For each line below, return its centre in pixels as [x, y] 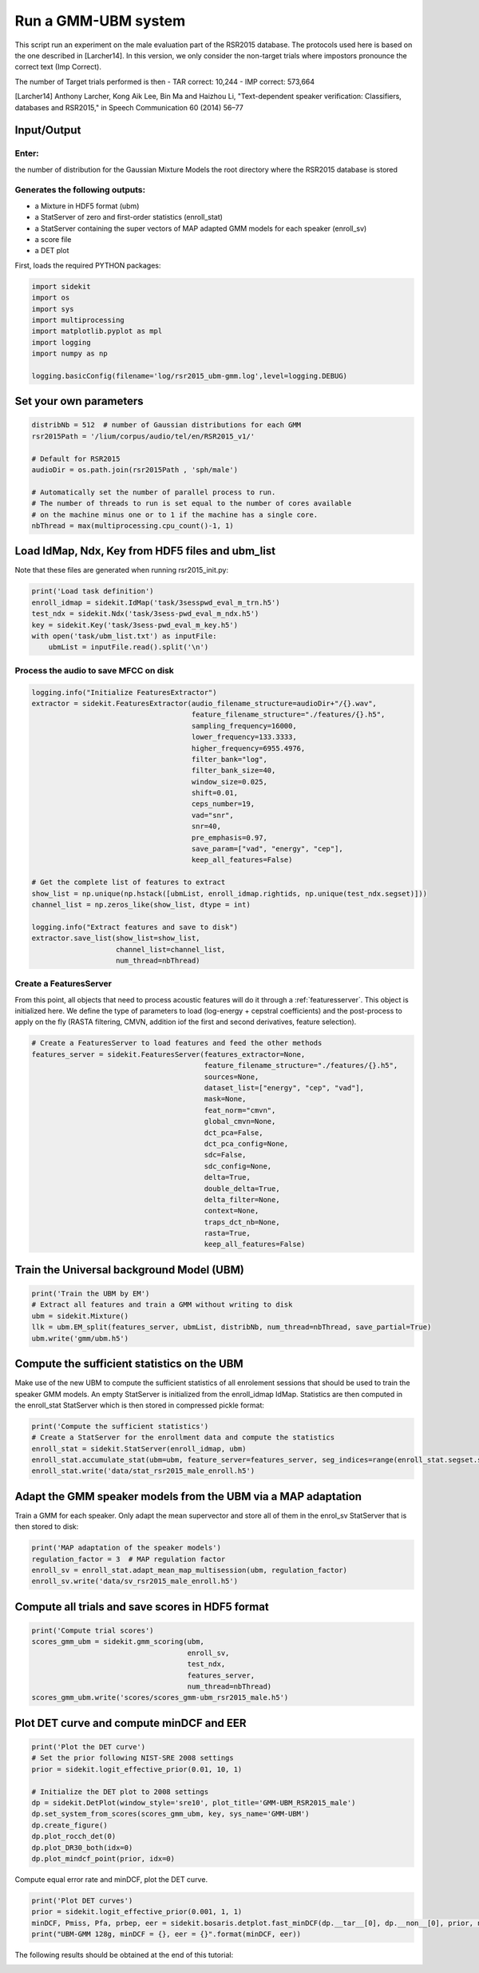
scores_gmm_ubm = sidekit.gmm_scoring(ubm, [118, 1642]
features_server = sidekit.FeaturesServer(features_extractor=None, [168, 1054]
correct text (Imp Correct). [58, 67]
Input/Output [48, 131]
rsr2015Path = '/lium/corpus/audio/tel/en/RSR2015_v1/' [143, 436]
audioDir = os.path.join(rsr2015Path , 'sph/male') [135, 470]
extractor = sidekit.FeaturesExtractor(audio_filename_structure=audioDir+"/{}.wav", [204, 703]
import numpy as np [69, 354]
